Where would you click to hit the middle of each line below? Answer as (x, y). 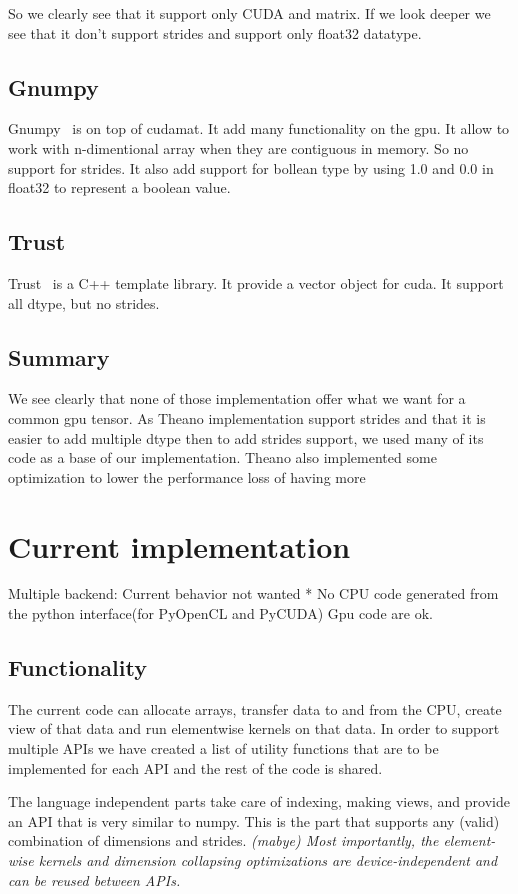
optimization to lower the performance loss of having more (187, 476)
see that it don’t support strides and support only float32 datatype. (215, 32)
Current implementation (179, 545)
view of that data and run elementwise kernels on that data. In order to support (254, 728)
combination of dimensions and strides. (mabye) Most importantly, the (223, 840)
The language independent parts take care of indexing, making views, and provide (259, 801)
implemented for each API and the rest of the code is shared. (195, 767)
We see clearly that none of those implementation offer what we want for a (237, 398)
